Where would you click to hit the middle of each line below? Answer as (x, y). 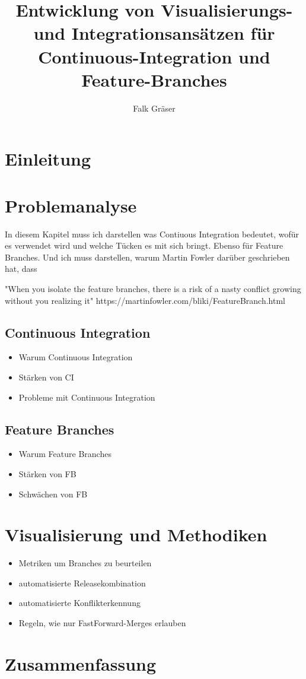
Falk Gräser (154, 108)
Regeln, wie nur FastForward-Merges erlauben (102, 623)
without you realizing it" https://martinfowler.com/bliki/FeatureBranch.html (145, 300)
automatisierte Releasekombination (82, 583)
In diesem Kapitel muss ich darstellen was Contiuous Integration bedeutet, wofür (152, 234)
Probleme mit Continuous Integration (87, 397)
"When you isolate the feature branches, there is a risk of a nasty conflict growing (153, 288)
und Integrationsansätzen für (154, 33)
